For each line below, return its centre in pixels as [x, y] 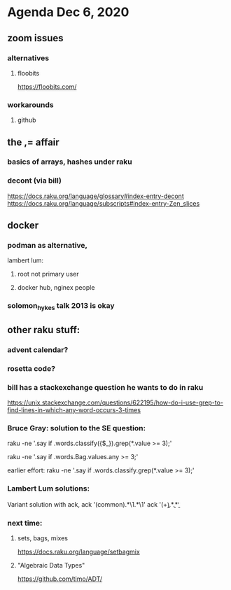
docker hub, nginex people [56, 288]
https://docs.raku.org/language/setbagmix [78, 552]
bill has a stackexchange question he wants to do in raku [105, 387]
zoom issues [36, 38]
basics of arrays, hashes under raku [70, 162]
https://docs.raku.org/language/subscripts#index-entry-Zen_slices [104, 203]
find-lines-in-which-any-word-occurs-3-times [74, 410]
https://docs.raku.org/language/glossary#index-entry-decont [96, 196]
